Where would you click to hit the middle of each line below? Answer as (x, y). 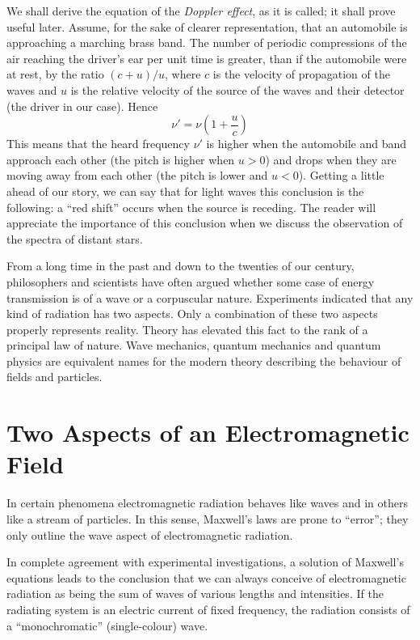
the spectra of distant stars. (75, 238)
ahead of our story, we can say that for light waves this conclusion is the (185, 191)
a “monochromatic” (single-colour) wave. (107, 625)
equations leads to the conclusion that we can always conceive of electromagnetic (206, 577)
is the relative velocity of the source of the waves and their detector (237, 89)
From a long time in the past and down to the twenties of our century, (181, 266)
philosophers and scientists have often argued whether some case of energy (191, 281)
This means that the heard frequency (98, 144)
